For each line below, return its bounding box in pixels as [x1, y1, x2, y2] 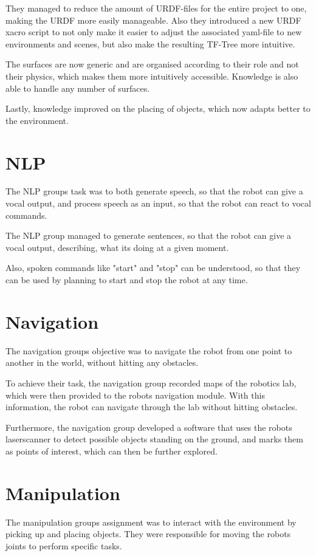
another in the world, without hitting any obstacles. [5, 356, 199, 369]
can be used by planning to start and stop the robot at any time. [5, 273, 248, 286]
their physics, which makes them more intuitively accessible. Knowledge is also [5, 69, 298, 82]
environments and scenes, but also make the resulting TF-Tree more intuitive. [5, 37, 295, 50]
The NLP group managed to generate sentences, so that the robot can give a [5, 229, 292, 242]
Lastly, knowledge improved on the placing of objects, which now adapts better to [5, 102, 311, 115]
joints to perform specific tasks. [5, 539, 122, 552]
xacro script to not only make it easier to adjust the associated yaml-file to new [5, 26, 302, 38]
